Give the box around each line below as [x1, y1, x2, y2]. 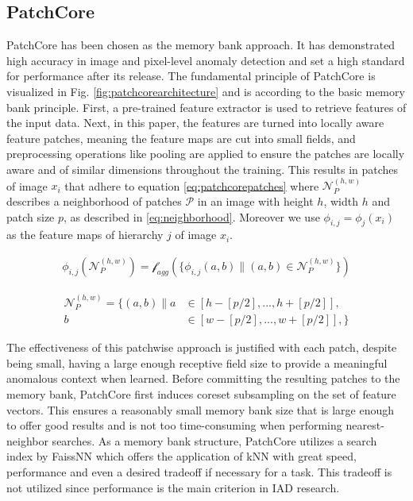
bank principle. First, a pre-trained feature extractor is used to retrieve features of [6, 98, 407, 115]
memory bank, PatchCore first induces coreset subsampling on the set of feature [6, 386, 396, 403]
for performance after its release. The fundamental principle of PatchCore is [6, 67, 376, 84]
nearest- [345, 417, 384, 434]
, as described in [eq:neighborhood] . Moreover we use [64, 208, 320, 225]
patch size [6, 208, 55, 225]
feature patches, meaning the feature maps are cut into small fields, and [6, 129, 356, 146]
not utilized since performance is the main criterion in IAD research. [6, 479, 340, 495]
